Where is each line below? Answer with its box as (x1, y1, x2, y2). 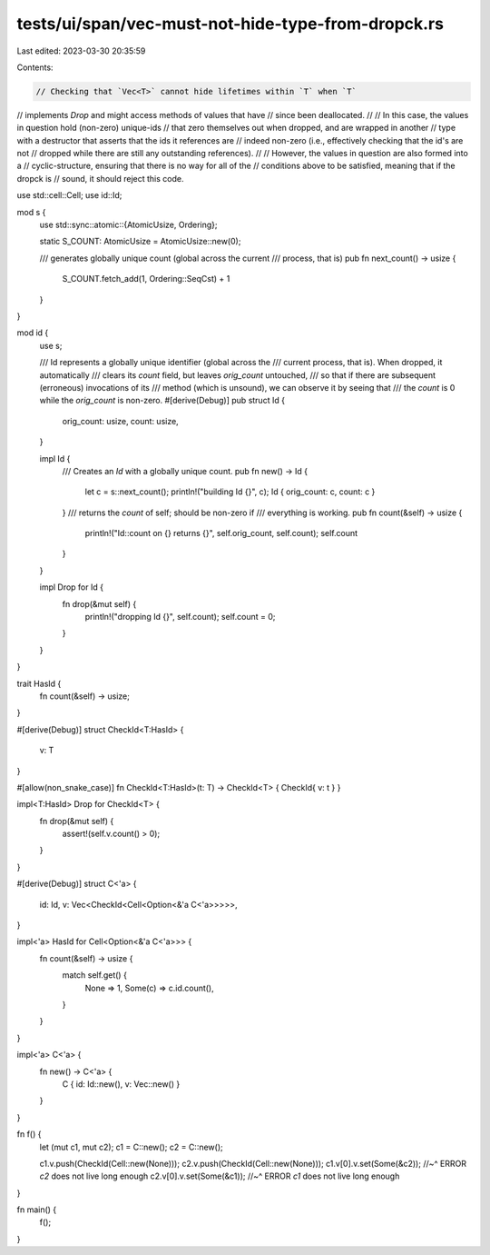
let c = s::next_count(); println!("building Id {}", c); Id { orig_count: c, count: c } (84, 486, 376, 497)
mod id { (16, 327, 49, 338)
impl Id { (39, 453, 71, 463)
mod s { (16, 206, 46, 217)
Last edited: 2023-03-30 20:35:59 (16, 45, 146, 56)
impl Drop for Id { (39, 582, 104, 593)
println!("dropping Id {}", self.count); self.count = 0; (84, 612, 276, 623)
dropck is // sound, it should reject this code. (16, 173, 184, 184)
